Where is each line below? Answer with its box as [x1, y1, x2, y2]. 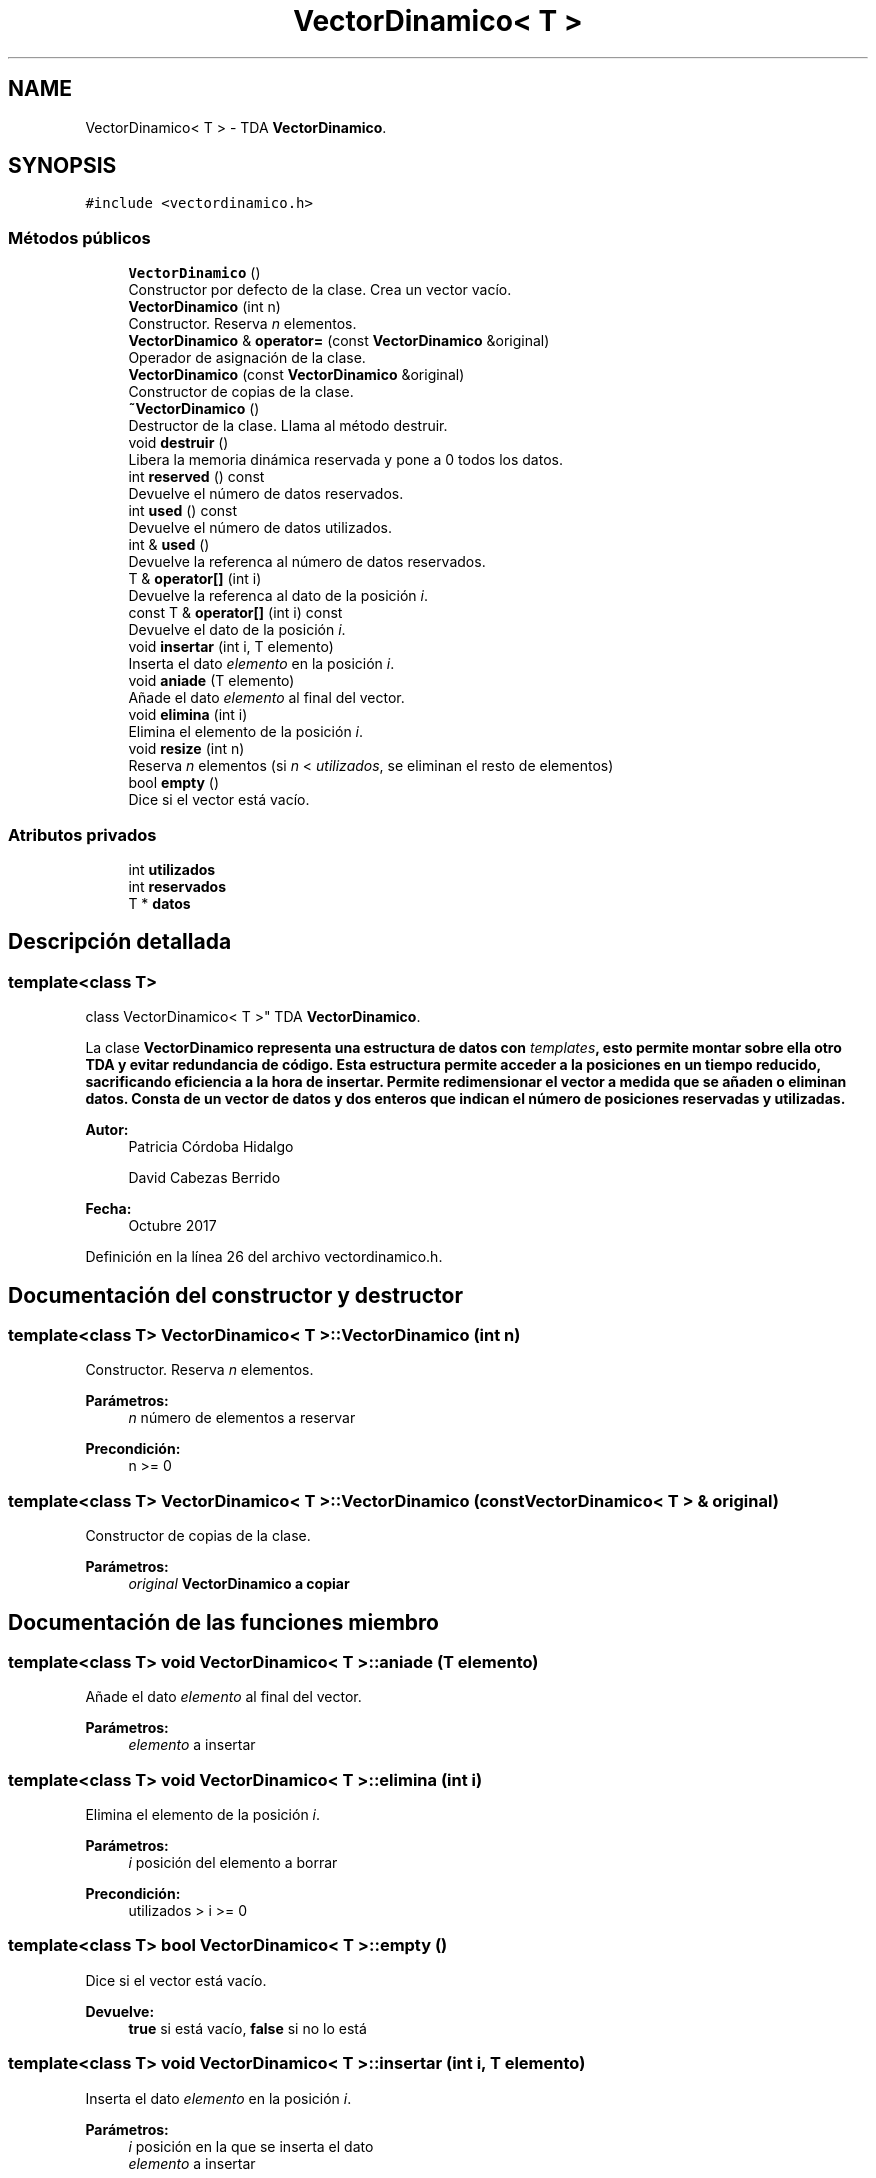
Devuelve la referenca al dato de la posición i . [128, 587, 429, 605]
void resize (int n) [128, 740, 245, 758]
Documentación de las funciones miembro [8, 1609, 439, 1635]
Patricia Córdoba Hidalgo [128, 1138, 294, 1156]
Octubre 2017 [128, 1217, 217, 1235]
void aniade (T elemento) [128, 672, 295, 690]
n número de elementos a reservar [128, 1409, 356, 1427]
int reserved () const [128, 468, 265, 486]
